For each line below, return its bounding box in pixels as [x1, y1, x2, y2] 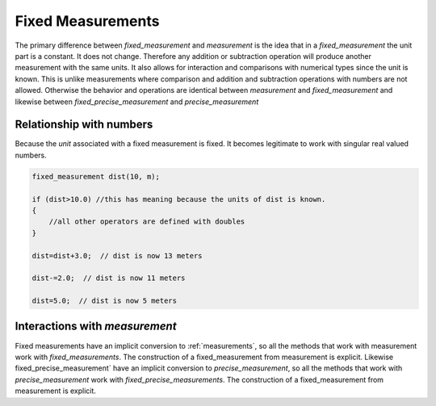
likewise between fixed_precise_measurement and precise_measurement [15, 97, 259, 107]
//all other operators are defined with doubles [48, 217, 245, 226]
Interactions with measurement [15, 320, 177, 333]
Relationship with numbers [15, 118, 153, 132]
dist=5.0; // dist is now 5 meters [31, 296, 178, 306]
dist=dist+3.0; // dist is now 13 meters [31, 251, 203, 260]
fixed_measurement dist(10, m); [31, 172, 161, 181]
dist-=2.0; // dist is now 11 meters [31, 274, 186, 283]
